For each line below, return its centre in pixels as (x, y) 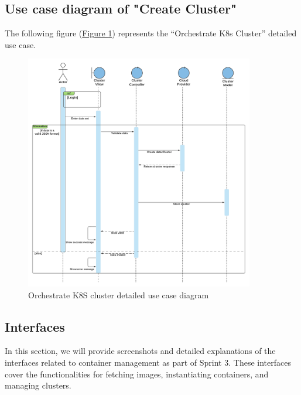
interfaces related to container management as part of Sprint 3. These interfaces (148, 362)
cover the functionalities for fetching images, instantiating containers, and (137, 374)
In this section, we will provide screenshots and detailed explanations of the (140, 351)
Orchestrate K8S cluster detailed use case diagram (119, 294)
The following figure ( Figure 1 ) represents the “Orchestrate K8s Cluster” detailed (151, 33)
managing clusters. (38, 385)
